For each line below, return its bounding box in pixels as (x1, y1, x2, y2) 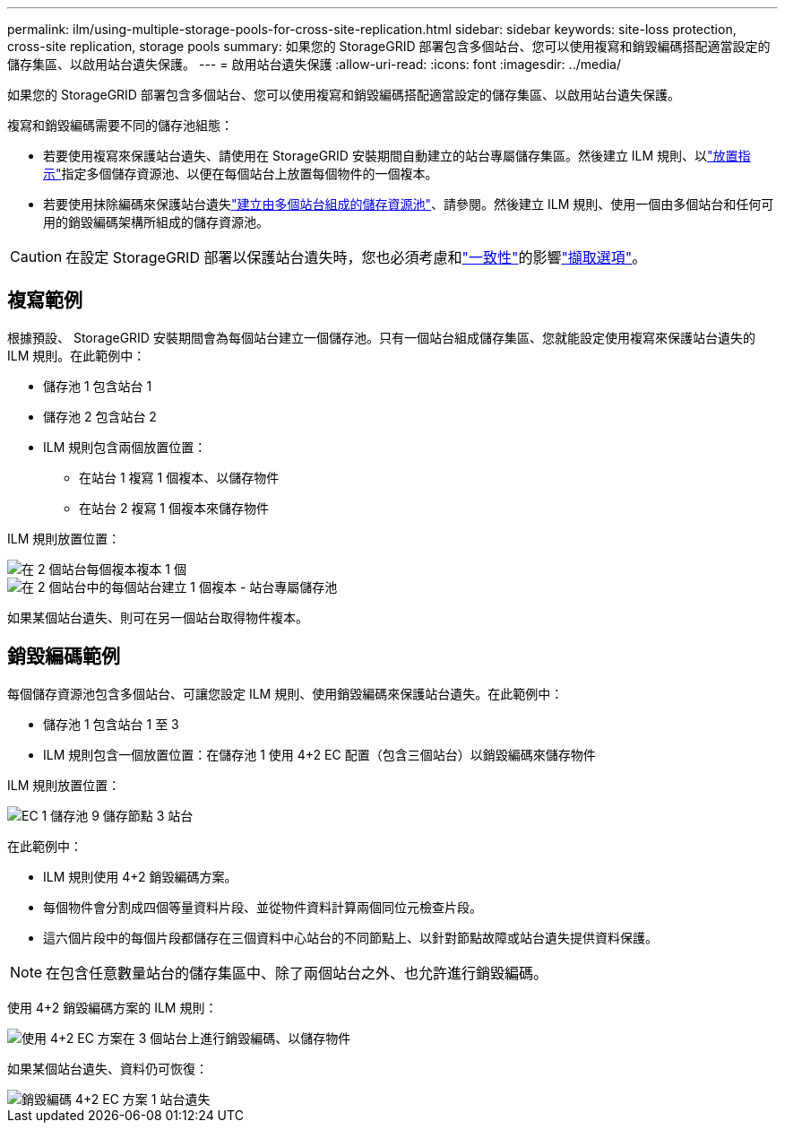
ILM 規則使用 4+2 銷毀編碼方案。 (43, 868, 237, 884)
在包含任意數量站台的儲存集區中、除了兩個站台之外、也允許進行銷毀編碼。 (46, 963, 548, 982)
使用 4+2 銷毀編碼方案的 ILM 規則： (7, 999, 218, 1015)
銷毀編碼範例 (7, 645, 120, 668)
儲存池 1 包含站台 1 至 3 (43, 716, 179, 732)
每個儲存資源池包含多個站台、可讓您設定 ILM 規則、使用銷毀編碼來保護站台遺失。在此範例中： (7, 685, 564, 701)
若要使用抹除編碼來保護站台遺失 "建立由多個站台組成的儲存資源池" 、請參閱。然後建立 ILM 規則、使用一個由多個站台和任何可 (43, 196, 774, 212)
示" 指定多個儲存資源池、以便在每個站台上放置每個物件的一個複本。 (43, 166, 438, 181)
